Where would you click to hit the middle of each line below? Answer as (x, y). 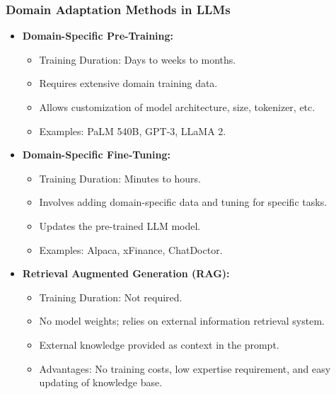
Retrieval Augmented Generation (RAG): (126, 273)
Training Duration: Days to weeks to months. (138, 59)
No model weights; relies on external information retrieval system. (182, 321)
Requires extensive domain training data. (128, 83)
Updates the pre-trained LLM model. (120, 225)
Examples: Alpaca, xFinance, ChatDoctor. (131, 249)
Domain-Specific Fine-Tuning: (96, 155)
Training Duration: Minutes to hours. (120, 178)
